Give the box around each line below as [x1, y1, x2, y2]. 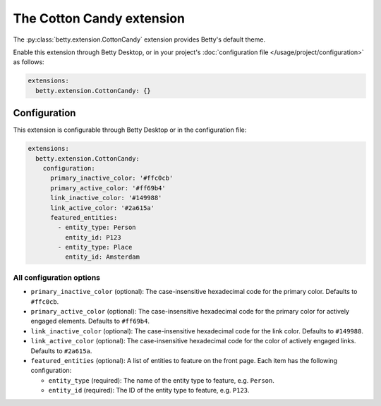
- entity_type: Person [57, 223, 137, 232]
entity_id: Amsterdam [64, 253, 140, 261]
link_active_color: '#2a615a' [50, 204, 155, 211]
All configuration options [13, 272, 100, 282]
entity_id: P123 [64, 233, 121, 241]
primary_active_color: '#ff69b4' [50, 184, 166, 192]
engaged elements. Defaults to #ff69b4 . [30, 317, 150, 326]
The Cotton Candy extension [13, 11, 186, 26]
